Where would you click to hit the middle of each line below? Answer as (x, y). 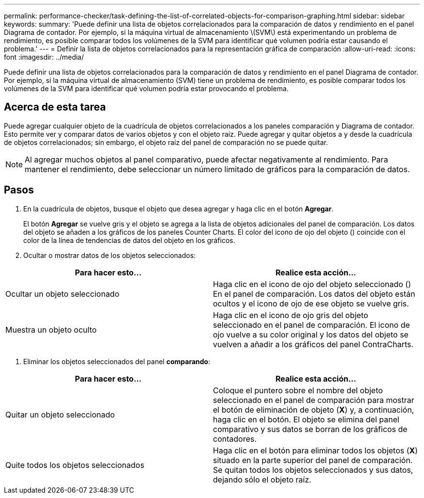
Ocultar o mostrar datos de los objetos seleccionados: (110, 255)
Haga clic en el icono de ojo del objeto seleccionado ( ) (312, 284)
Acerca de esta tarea (55, 107)
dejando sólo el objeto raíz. (262, 479)
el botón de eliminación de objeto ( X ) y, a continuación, (314, 410)
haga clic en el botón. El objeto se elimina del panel (306, 419)
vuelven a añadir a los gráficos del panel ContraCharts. (313, 344)
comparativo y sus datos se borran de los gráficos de (310, 429)
